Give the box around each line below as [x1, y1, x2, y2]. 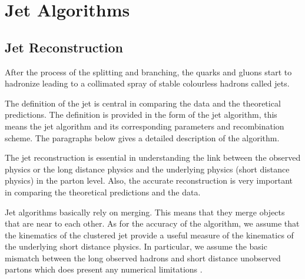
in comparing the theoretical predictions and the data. [5, 185, 201, 198]
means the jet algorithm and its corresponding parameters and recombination [5, 119, 284, 132]
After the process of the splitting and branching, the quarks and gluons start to [5, 65, 292, 78]
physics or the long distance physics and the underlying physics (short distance [5, 162, 290, 175]
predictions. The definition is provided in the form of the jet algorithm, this [5, 108, 277, 121]
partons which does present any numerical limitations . [5, 263, 203, 275]
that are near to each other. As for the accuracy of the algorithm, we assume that [5, 217, 300, 230]
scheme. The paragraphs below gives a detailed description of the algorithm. [5, 131, 280, 144]
